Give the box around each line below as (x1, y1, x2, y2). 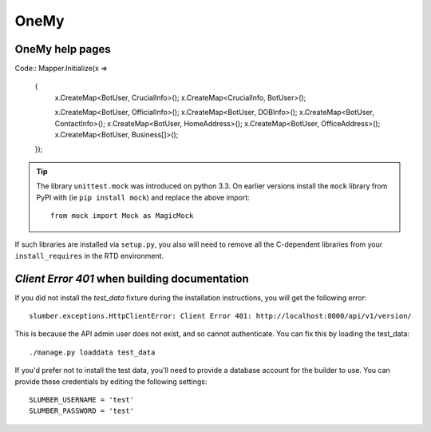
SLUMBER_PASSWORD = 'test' (29, 406, 135, 415)
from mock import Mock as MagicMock (50, 211, 194, 220)
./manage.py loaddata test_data (29, 347, 156, 357)
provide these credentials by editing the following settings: (14, 376, 208, 386)
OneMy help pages (14, 42, 111, 56)
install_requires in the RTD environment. (14, 251, 164, 260)
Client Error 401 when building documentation (14, 271, 249, 285)
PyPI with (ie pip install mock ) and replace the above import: (36, 192, 251, 202)
